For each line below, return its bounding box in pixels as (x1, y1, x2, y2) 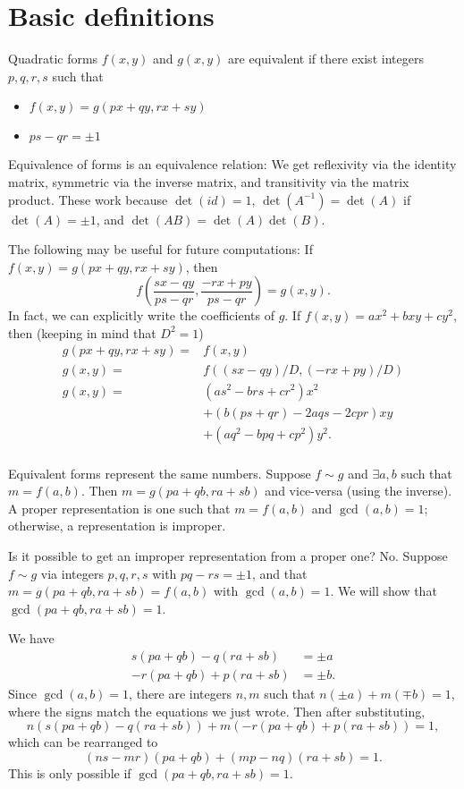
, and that (251, 564, 308, 582)
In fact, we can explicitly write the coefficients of (8, 306, 274, 325)
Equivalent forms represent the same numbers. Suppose (8, 463, 311, 482)
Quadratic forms (8, 49, 98, 68)
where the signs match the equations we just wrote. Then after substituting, (8, 701, 426, 720)
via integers (40, 564, 104, 582)
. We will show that (330, 581, 437, 600)
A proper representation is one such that (8, 498, 231, 517)
